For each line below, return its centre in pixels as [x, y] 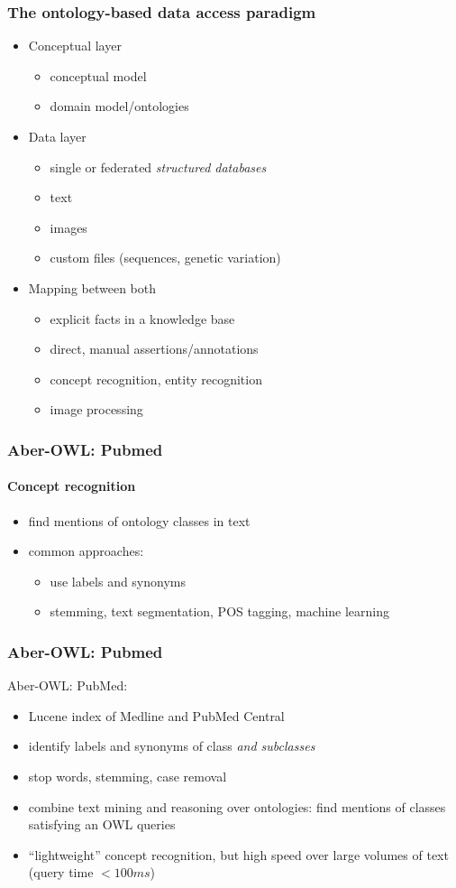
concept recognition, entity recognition [156, 379]
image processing [96, 409]
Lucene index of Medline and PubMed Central [156, 715]
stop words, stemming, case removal [128, 776]
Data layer [57, 136]
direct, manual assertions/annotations [154, 349]
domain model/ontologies [119, 106]
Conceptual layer [75, 46]
